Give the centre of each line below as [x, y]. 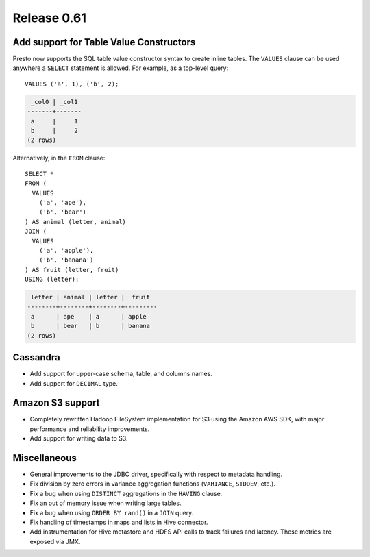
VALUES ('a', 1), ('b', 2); [72, 84]
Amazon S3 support [56, 403]
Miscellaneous [45, 458]
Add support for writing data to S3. [79, 438]
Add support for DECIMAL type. [74, 383]
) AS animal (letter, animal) [76, 222]
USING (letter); [52, 280]
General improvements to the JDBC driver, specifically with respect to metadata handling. [156, 474]
